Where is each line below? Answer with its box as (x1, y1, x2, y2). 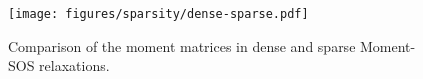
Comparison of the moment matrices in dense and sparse (8, 35, 356, 56)
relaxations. (39, 55, 110, 76)
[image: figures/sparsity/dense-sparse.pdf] (8, 7, 309, 21)
